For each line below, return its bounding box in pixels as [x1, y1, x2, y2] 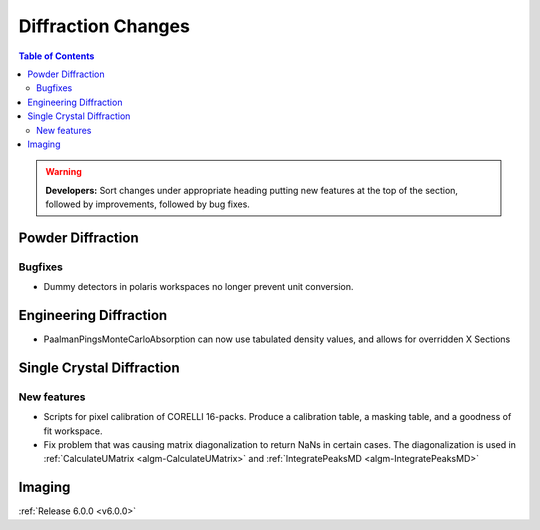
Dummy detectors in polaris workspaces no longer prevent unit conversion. [43, 281, 354, 293]
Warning [45, 166, 82, 178]
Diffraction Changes [18, 15, 190, 37]
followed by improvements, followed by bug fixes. [45, 198, 250, 210]
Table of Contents [18, 50, 95, 62]
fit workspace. [43, 425, 104, 437]
